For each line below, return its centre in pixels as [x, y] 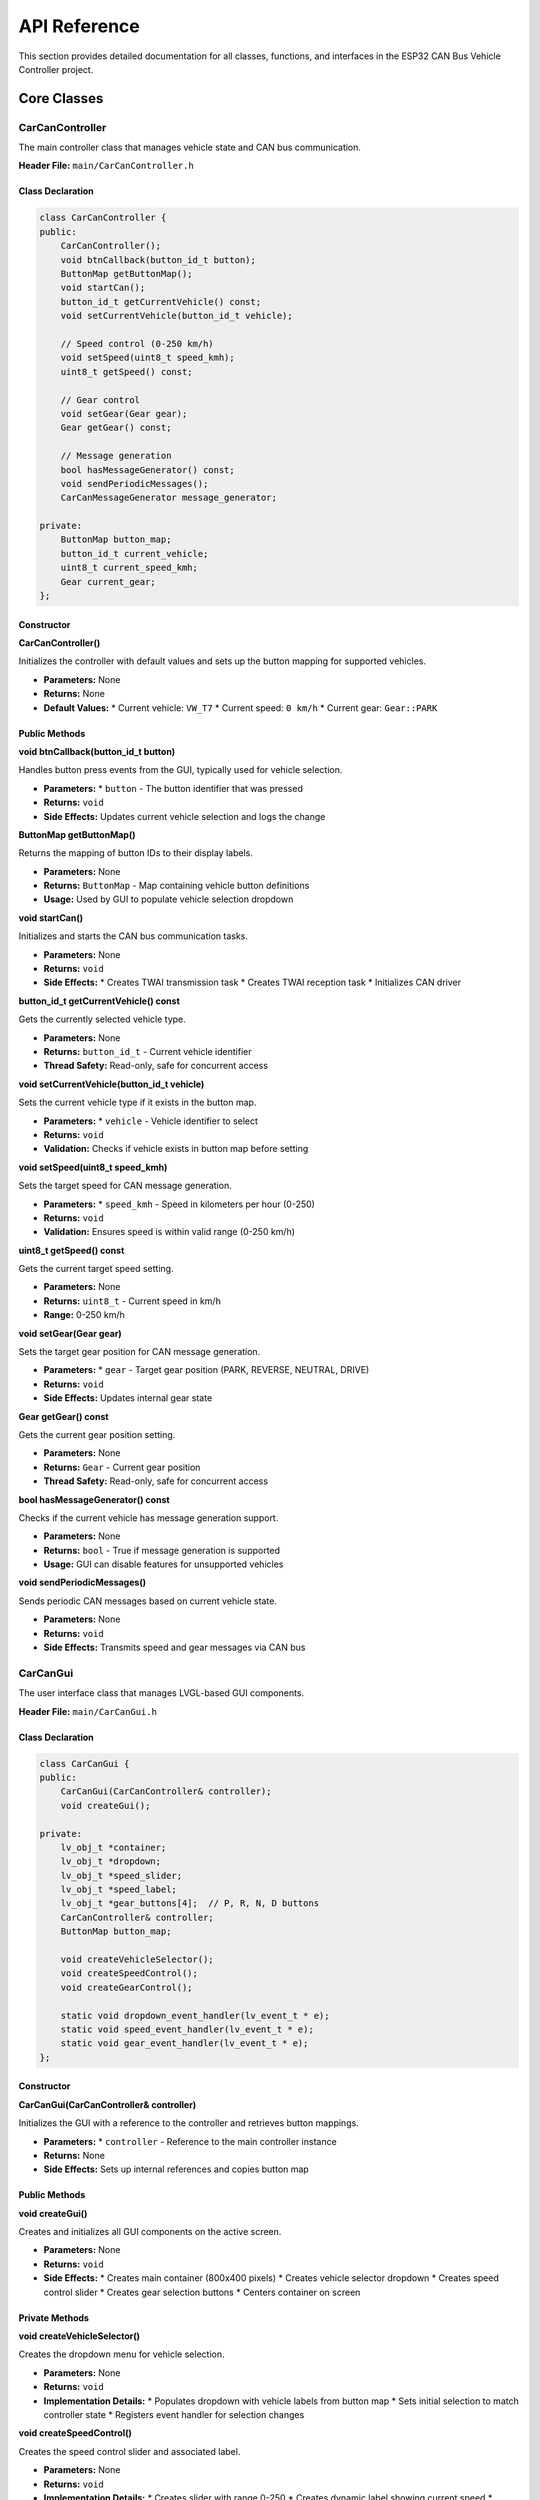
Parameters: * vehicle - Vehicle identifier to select [151, 1121]
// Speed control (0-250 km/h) [137, 343]
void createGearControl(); [127, 1987]
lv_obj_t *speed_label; [118, 1889]
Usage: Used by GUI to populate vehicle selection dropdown [168, 899]
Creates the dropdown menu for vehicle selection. [121, 2354]
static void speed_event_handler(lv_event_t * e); [187, 2029]
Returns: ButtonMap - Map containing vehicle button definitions [176, 886]
